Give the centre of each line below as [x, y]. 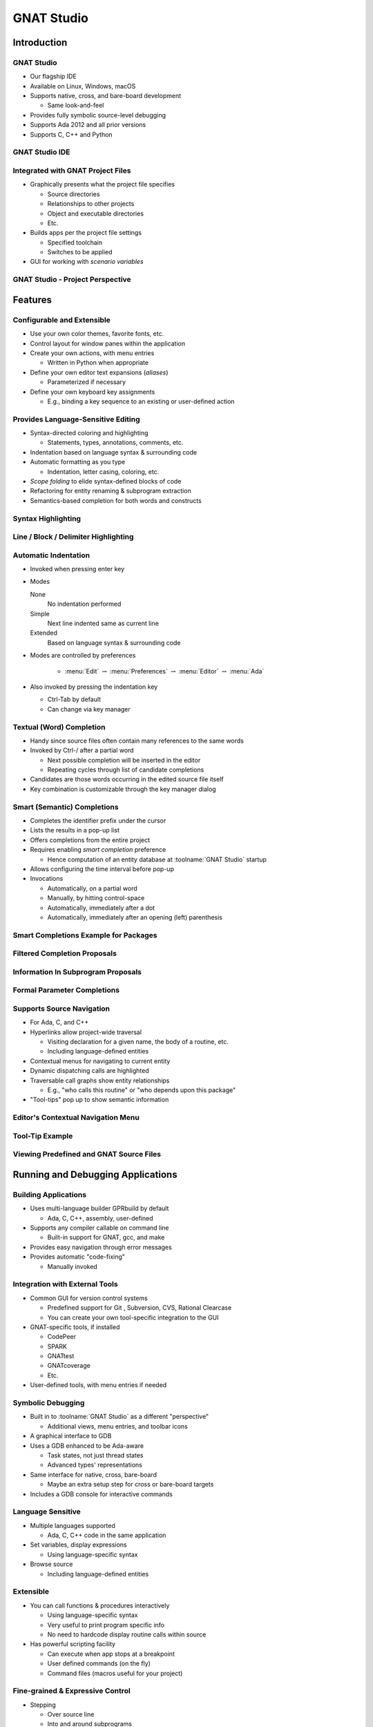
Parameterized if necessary [87, 382]
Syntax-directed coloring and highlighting [89, 433]
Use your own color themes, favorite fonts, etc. [97, 334]
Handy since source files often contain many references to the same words [137, 741]
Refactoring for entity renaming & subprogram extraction [111, 491]
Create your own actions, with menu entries [92, 353]
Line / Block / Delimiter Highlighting [73, 537]
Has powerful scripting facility [73, 1644]
